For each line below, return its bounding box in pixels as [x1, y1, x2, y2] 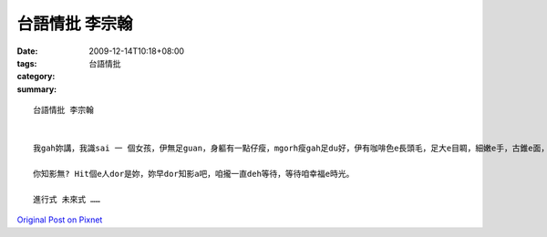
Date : [16, 46, 38, 57]
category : [16, 71, 56, 82]
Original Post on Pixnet [16, 214, 103, 225]
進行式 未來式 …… [33, 194, 100, 204]
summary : [16, 83, 57, 95]
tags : [16, 57, 37, 68]
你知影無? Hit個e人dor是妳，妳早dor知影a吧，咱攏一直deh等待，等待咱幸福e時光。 [33, 169, 355, 180]
